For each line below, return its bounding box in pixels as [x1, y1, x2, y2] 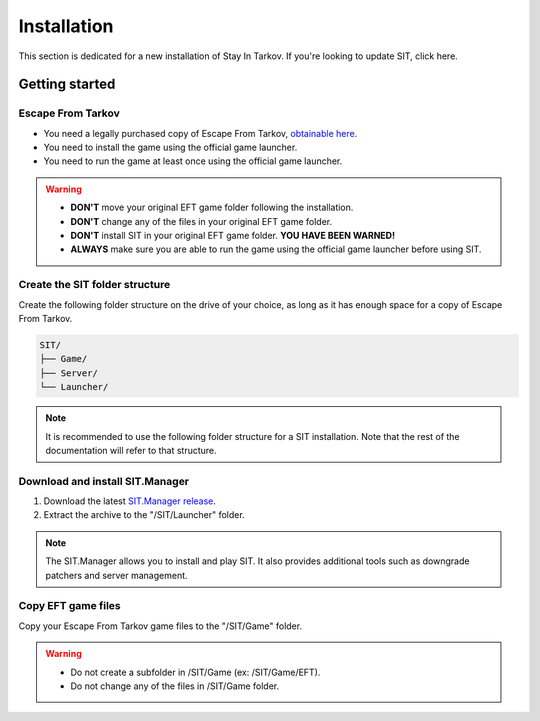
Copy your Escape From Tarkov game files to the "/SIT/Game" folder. [18, 620, 303, 632]
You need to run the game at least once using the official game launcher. [43, 155, 343, 167]
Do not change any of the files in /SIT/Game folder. [70, 680, 280, 692]
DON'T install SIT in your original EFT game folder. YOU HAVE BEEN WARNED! [70, 230, 395, 242]
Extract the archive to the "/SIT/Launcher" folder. [43, 509, 245, 521]
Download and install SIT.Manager [18, 474, 190, 488]
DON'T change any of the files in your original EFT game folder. [70, 215, 333, 227]
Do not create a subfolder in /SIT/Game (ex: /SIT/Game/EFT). [70, 666, 321, 678]
